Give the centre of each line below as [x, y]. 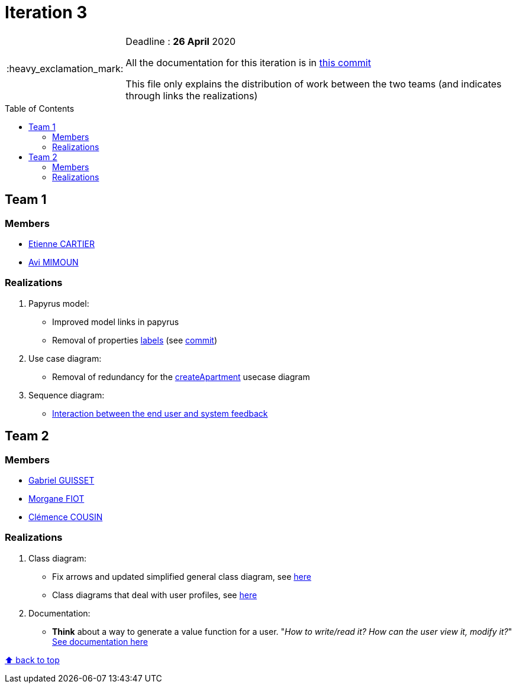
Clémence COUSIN [66, 517]
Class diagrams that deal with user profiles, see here [155, 595]
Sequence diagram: [67, 395]
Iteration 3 [46, 12]
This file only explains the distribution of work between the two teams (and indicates [314, 84]
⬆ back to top [32, 660]
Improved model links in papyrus [116, 322]
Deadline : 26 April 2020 [181, 41]
